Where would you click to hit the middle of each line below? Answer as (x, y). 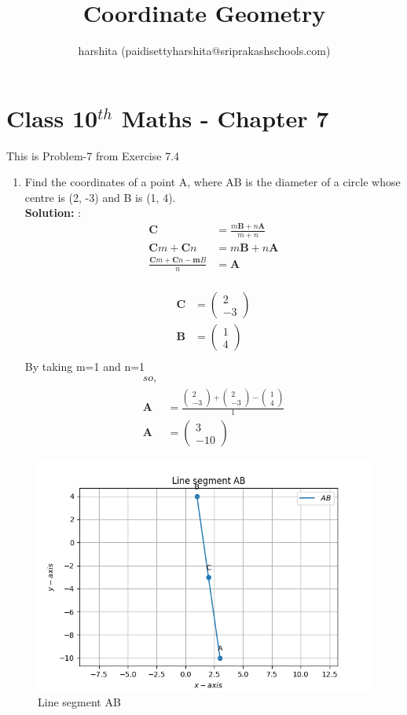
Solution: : (53, 213)
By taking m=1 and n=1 (85, 366)
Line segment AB (79, 702)
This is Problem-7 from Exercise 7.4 (93, 155)
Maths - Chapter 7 (225, 117)
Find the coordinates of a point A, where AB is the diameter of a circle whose (213, 182)
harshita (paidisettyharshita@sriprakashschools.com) (204, 51)
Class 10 (52, 117)
